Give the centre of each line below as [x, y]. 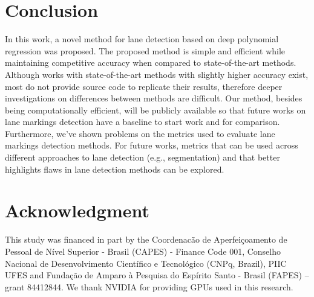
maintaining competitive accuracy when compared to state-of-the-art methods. [151, 62]
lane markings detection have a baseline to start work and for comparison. [142, 122]
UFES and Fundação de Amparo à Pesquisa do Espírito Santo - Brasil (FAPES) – [157, 275]
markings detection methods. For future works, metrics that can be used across [152, 145]
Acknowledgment [77, 210]
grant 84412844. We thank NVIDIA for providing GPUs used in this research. [149, 286]
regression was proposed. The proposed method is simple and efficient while [145, 50]
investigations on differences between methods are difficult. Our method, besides [154, 98]
